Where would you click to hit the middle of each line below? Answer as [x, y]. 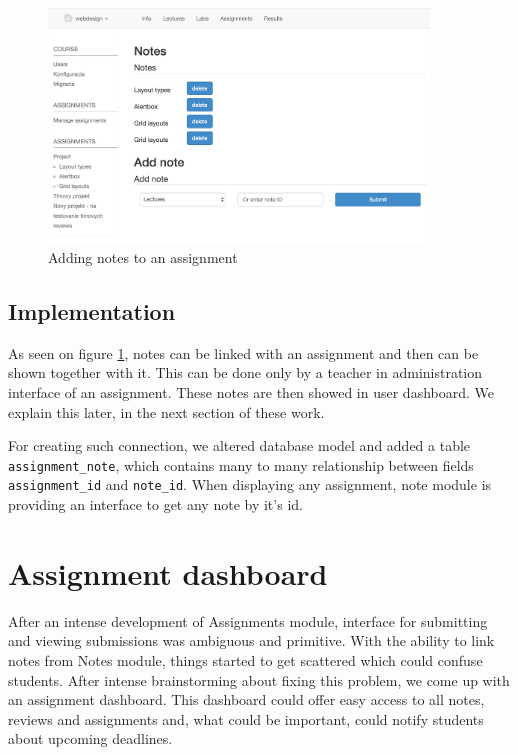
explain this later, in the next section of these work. [166, 411]
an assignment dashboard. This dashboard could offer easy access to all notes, [246, 699]
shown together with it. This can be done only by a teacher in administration [245, 372]
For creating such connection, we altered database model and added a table [239, 445]
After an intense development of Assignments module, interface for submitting [248, 620]
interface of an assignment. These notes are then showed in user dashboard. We [251, 391]
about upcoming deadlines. [90, 738]
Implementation [92, 310]
